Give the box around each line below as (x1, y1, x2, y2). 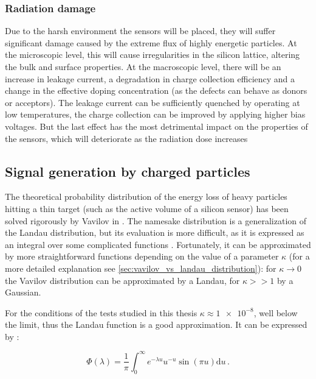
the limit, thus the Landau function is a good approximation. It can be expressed (5, 318, 307, 331)
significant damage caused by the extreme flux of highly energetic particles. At (5, 36, 297, 49)
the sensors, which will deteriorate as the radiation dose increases (5, 132, 248, 144)
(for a (289, 250, 310, 263)
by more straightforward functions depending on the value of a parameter (5, 250, 279, 263)
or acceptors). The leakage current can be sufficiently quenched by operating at (5, 96, 300, 108)
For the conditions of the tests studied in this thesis (5, 306, 197, 319)
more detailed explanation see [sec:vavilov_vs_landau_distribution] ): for (5, 261, 276, 274)
